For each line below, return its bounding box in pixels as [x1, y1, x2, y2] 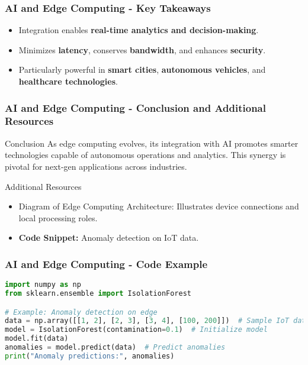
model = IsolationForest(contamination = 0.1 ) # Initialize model [5, 325, 268, 334]
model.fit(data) [5, 334, 69, 343]
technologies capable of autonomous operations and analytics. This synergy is [5, 148, 286, 161]
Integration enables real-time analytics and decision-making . [18, 24, 259, 36]
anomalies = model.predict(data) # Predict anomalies [5, 343, 226, 352]
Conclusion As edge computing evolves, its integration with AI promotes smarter [5, 137, 299, 149]
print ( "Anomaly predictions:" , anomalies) [5, 351, 175, 360]
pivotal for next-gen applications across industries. [5, 160, 187, 172]
